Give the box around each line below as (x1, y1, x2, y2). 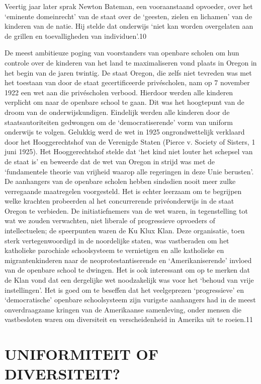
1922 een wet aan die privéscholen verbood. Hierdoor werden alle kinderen (5, 87, 233, 97)
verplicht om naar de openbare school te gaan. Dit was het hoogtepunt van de (5, 97, 244, 107)
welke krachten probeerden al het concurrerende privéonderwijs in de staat (5, 196, 234, 206)
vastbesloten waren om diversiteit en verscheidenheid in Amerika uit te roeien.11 (5, 314, 253, 325)
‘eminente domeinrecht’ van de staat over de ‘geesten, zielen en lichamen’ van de (5, 11, 252, 21)
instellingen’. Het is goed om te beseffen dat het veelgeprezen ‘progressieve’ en (5, 284, 244, 295)
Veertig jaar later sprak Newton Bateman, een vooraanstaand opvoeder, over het (5, 1, 253, 11)
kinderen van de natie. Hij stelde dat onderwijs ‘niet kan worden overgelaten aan (5, 21, 253, 31)
